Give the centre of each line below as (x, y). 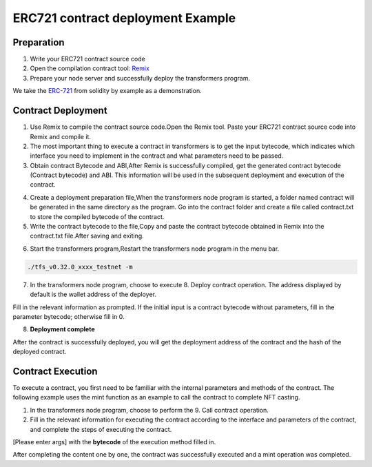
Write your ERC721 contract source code (88, 59)
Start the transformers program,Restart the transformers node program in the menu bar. (155, 249)
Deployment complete (62, 329)
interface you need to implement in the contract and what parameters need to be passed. (157, 156)
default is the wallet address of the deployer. (93, 294)
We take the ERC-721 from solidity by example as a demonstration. (107, 91)
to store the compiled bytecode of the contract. (97, 216)
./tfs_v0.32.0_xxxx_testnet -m (80, 267)
